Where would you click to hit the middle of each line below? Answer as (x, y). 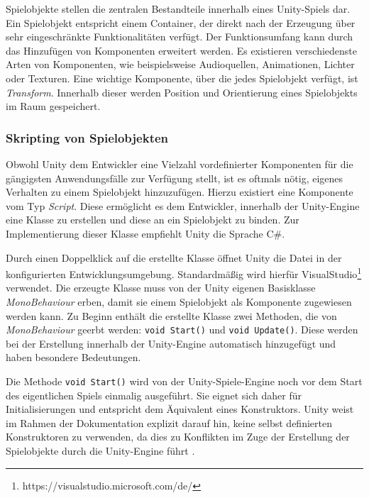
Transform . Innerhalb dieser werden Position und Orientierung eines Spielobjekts (182, 92)
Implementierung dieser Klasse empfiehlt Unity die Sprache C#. (145, 233)
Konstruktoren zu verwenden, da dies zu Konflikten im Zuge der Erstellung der (178, 437)
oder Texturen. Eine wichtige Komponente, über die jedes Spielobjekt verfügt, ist (182, 78)
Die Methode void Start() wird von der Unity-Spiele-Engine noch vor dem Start (184, 381)
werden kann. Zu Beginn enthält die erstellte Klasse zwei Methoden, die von (171, 315)
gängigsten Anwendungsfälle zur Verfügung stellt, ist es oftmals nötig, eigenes (175, 178)
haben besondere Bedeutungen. (73, 357)
